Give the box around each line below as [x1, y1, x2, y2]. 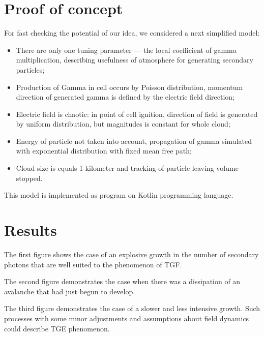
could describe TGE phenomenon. [4, 323, 110, 333]
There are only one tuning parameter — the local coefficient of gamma [16, 44, 237, 55]
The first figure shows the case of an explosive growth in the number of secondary [4, 249, 259, 259]
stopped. [16, 172, 43, 183]
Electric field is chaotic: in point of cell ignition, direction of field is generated [16, 108, 258, 119]
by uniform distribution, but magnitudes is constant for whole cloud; [16, 118, 230, 129]
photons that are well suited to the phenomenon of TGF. [4, 259, 182, 269]
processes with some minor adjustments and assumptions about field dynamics [4, 313, 249, 323]
